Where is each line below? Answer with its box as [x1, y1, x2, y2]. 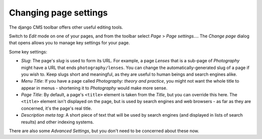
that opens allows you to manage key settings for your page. [9, 40, 131, 46]
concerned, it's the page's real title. [21, 105, 92, 111]
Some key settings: [9, 49, 48, 54]
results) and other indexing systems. [21, 119, 94, 125]
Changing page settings [9, 7, 108, 18]
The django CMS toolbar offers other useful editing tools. [9, 24, 123, 30]
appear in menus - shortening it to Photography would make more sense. [21, 85, 167, 91]
